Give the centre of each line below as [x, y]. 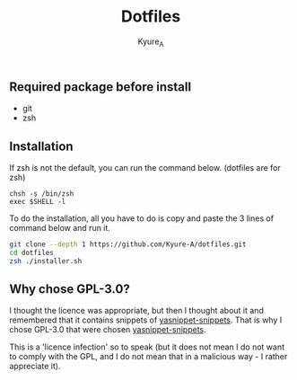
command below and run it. [60, 227]
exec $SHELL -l [38, 201]
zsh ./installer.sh [46, 261]
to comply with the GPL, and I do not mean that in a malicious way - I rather [148, 357]
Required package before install [100, 87]
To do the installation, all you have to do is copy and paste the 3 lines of [142, 218]
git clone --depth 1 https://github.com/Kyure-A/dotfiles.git [128, 244]
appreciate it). [35, 367]
